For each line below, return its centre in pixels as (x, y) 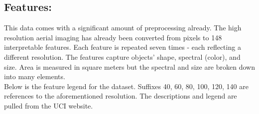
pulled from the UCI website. (49, 105)
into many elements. (35, 76)
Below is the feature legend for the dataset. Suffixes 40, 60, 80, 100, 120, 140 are (126, 86)
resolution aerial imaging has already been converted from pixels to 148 (113, 37)
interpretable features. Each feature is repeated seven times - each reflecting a (123, 47)
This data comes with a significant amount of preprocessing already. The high (123, 28)
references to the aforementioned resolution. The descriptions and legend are (121, 96)
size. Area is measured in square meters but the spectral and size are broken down (129, 66)
